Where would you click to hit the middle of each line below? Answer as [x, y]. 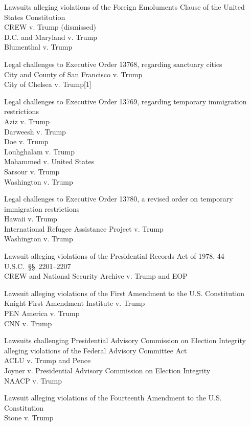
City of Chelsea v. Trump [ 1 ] [48, 84]
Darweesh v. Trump [35, 131]
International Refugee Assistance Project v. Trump [84, 228]
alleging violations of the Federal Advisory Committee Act [96, 350]
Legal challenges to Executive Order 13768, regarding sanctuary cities [113, 64]
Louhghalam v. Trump [39, 151]
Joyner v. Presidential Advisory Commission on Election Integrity [107, 370]
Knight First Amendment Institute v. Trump [75, 303]
